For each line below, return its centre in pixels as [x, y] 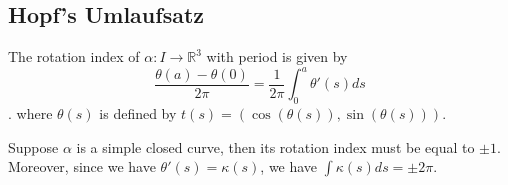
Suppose [33, 146]
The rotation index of [74, 56]
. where [30, 113]
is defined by [138, 113]
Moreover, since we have [82, 166]
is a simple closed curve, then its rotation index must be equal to [275, 146]
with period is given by [277, 56]
